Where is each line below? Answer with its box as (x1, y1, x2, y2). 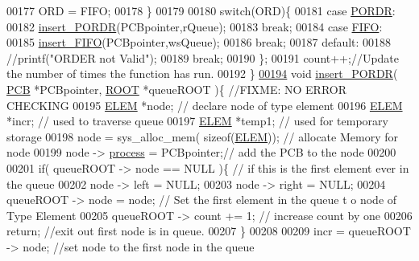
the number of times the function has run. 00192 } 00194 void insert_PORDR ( (6, 65, 398, 82)
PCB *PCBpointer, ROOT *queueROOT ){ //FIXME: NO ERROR (6, 80, 347, 97)
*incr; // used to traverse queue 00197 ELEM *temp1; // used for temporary (6, 112, 388, 129)
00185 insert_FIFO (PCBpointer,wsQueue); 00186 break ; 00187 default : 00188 (6, 34, 392, 51)
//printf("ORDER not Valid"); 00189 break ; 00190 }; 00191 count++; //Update (6, 49, 400, 66)
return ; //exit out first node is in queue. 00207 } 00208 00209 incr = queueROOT (6, 222, 411, 239)
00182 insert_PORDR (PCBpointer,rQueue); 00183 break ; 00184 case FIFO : (6, 18, 383, 35)
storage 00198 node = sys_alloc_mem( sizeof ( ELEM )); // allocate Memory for (6, 128, 398, 145)
